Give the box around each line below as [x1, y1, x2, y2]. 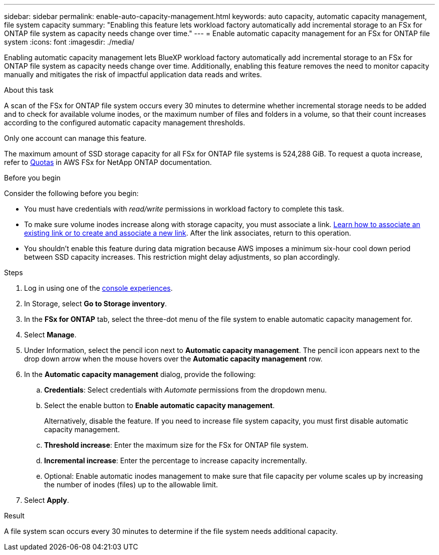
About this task [4, 86, 54, 94]
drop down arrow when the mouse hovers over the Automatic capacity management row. [24, 354, 323, 363]
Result [4, 511, 25, 520]
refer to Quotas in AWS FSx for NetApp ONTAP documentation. [4, 158, 212, 166]
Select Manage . [24, 330, 77, 339]
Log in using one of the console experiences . [24, 284, 173, 292]
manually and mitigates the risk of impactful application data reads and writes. [4, 70, 262, 79]
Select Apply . [24, 496, 69, 504]
